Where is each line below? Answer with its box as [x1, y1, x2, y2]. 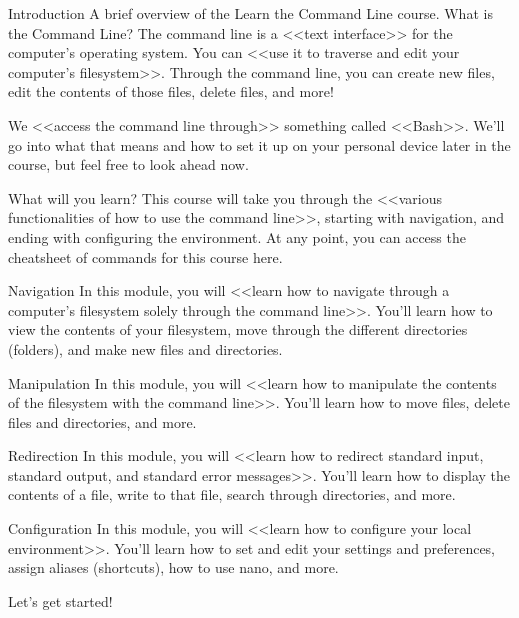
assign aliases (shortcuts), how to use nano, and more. [8, 557, 339, 578]
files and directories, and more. [8, 411, 197, 432]
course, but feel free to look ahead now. [8, 154, 249, 175]
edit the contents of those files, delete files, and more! [8, 81, 334, 102]
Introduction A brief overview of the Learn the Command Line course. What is [8, 3, 493, 23]
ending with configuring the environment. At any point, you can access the [8, 226, 466, 247]
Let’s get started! [8, 590, 113, 611]
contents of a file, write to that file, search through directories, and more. [8, 484, 456, 505]
